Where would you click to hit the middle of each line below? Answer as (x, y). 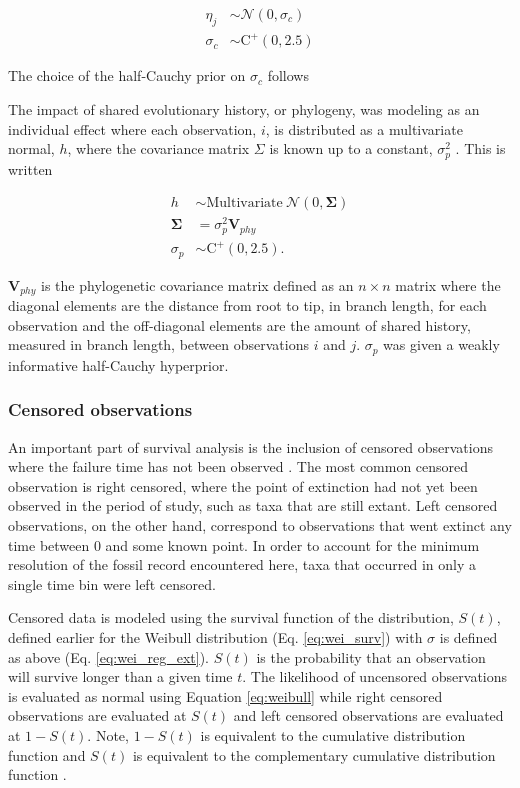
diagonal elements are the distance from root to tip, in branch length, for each (247, 305)
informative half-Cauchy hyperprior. (118, 364)
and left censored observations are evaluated (368, 715)
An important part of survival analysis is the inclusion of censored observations (250, 446)
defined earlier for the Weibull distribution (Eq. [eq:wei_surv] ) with (215, 637)
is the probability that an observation (371, 656)
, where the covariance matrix (158, 148)
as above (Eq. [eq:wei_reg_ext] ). (108, 656)
